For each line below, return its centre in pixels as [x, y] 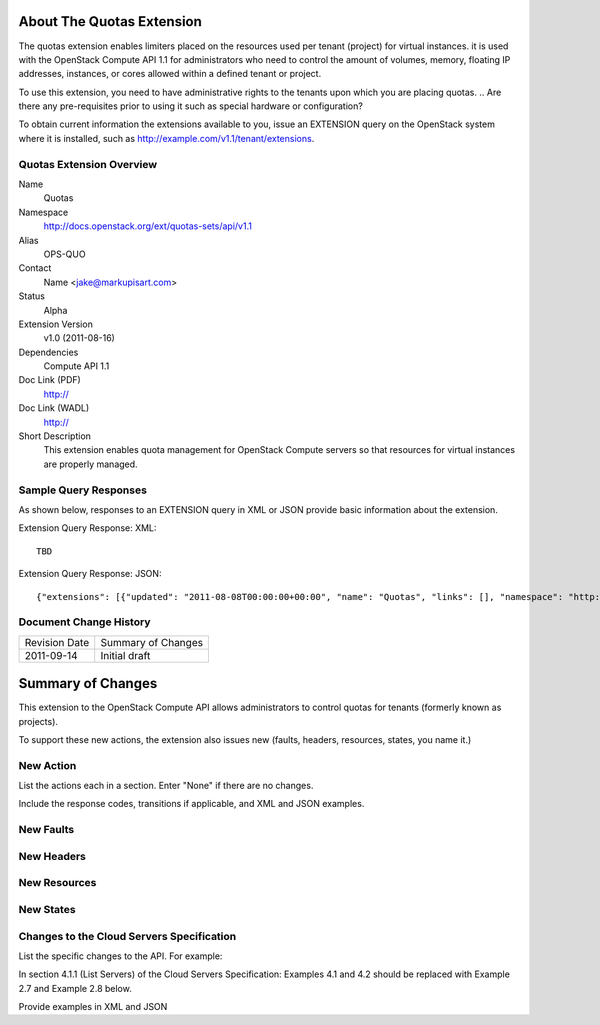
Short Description [55, 436]
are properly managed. [91, 464]
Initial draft [125, 655]
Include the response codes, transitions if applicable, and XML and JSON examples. [191, 804]
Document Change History [84, 622]
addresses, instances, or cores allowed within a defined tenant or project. [170, 74]
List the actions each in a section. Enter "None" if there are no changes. [166, 786]
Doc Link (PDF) [50, 380]
